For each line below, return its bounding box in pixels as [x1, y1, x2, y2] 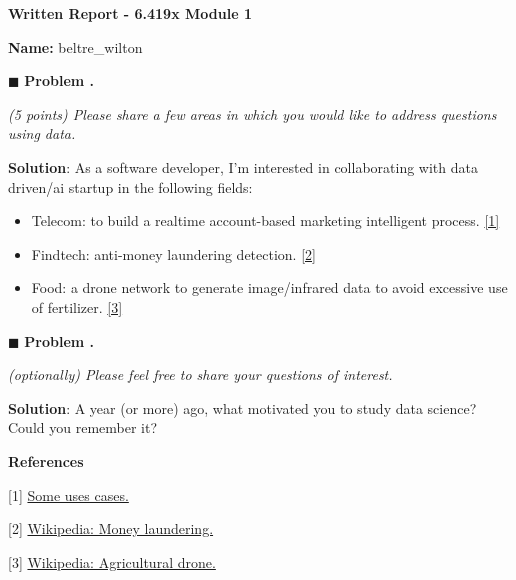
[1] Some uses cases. [8, 484, 129, 505]
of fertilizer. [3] [31, 296, 123, 317]
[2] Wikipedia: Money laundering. [8, 518, 214, 539]
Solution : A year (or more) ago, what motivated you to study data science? [8, 397, 477, 418]
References [8, 450, 84, 471]
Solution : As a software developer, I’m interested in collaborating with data [8, 156, 478, 177]
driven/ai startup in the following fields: [8, 176, 253, 197]
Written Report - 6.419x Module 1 [8, 3, 252, 23]
